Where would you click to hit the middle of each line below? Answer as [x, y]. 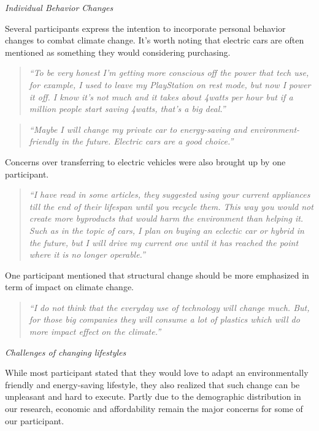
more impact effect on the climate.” [95, 332]
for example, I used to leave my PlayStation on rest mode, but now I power [170, 84]
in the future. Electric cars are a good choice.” [147, 141]
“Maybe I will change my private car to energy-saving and [138, 129]
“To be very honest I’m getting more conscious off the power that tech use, [169, 73]
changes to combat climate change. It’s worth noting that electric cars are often [155, 40]
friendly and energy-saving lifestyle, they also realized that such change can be [152, 384]
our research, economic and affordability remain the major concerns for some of [154, 409]
